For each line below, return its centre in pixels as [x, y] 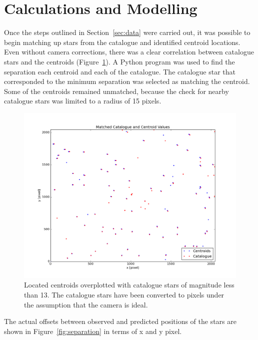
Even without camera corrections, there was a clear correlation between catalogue [129, 52]
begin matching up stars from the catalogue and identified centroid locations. [122, 42]
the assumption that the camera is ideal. [86, 304]
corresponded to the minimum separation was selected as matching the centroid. [127, 81]
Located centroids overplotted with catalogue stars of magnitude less [129, 285]
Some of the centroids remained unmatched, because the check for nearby [116, 91]
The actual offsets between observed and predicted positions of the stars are [120, 321]
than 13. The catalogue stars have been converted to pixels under [124, 295]
